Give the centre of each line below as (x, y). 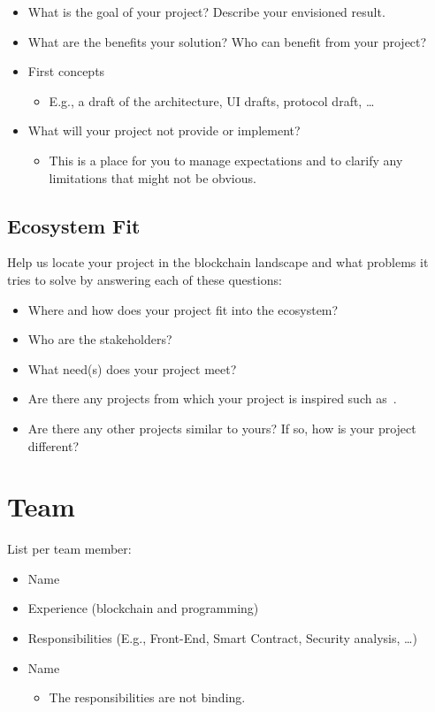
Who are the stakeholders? (100, 339)
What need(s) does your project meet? (132, 368)
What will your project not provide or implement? (164, 130)
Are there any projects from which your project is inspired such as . (212, 398)
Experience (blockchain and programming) (143, 608)
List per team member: (69, 549)
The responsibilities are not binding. (147, 697)
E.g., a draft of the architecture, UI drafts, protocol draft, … (212, 100)
